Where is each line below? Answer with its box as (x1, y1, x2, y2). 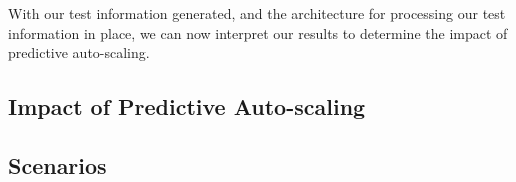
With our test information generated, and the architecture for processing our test (8, 3, 506, 23)
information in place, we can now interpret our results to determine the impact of (8, 22, 508, 43)
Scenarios (8, 149, 107, 180)
